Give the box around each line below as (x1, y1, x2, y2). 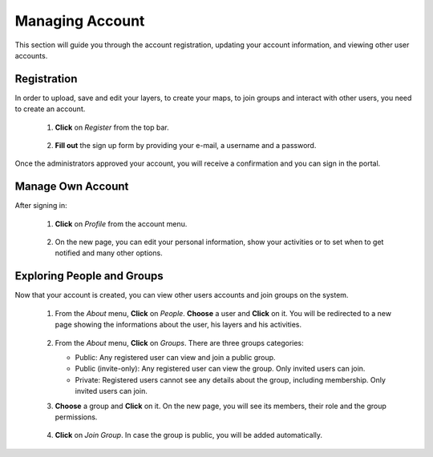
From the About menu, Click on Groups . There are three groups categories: (55, 338, 304, 347)
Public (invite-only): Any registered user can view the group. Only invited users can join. (75, 364, 366, 374)
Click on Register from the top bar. (55, 122, 169, 132)
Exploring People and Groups (14, 269, 164, 283)
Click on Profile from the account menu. (55, 218, 188, 228)
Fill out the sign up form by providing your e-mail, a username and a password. (55, 141, 317, 150)
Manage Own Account (14, 180, 129, 194)
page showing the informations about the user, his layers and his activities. (55, 320, 302, 330)
